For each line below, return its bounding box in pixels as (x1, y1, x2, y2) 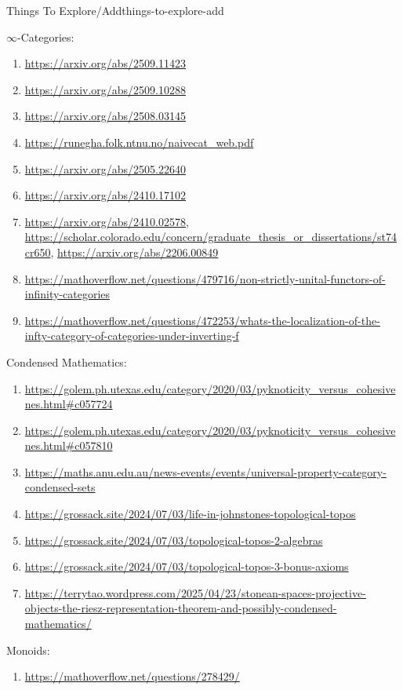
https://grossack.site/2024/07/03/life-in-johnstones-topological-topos (24, 506, 356, 522)
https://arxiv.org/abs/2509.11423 (24, 55, 187, 71)
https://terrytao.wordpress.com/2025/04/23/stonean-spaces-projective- (24, 584, 366, 601)
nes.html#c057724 (24, 396, 113, 412)
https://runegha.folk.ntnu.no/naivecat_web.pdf (24, 133, 254, 150)
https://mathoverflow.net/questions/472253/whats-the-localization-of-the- (24, 312, 380, 328)
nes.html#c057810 (24, 437, 113, 454)
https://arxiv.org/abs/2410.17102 (24, 187, 187, 203)
